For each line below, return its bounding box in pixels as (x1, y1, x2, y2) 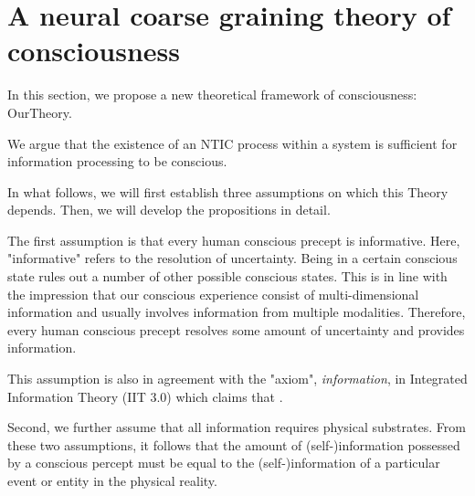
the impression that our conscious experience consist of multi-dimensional (7, 284, 419, 303)
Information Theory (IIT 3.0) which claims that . (7, 386, 283, 406)
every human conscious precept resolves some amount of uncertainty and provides (7, 320, 465, 339)
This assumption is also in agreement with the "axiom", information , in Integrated (7, 369, 468, 388)
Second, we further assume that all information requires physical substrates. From (7, 417, 466, 437)
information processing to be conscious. (7, 152, 227, 171)
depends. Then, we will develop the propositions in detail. (7, 200, 331, 219)
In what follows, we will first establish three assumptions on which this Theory (7, 182, 449, 201)
